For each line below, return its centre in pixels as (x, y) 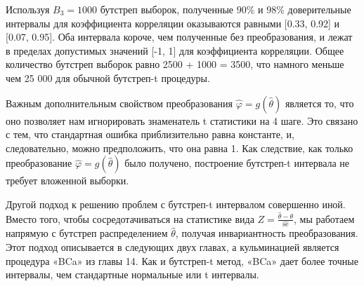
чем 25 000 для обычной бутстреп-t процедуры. (108, 77)
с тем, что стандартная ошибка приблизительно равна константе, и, (150, 134)
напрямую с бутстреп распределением (87, 233)
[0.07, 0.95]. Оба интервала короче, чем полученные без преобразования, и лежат (179, 37)
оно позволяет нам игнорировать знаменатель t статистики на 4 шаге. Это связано (182, 120)
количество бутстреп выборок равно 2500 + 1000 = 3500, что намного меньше (175, 64)
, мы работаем (324, 218)
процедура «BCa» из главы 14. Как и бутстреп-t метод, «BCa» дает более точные (182, 260)
